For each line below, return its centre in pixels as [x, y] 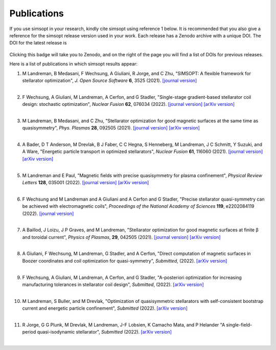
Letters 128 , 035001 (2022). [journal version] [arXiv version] [86, 182]
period [29, 332]
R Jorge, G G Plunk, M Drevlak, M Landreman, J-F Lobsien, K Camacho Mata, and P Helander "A [124, 325]
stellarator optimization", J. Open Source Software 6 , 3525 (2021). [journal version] [110, 80]
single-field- [239, 325]
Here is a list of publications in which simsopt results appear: [74, 64]
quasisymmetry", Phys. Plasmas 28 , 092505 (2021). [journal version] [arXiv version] [111, 128]
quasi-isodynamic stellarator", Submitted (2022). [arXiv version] [105, 332]
